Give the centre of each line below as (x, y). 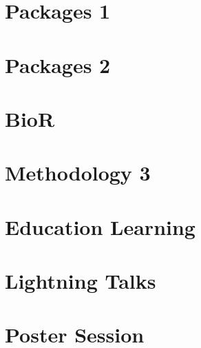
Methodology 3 (78, 173)
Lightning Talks (81, 281)
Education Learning (100, 226)
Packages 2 (58, 64)
